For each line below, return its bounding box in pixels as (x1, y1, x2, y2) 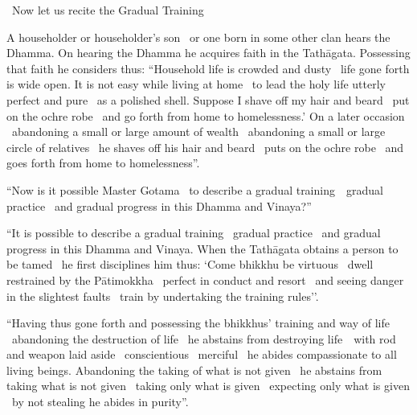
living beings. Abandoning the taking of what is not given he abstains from (6, 361, 382, 378)
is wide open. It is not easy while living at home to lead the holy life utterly (6, 76, 386, 92)
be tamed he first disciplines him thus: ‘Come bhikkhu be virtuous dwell (6, 256, 374, 273)
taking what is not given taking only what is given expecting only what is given (6, 377, 410, 394)
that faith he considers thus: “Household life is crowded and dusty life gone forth (6, 60, 410, 76)
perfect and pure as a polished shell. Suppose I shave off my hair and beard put (6, 91, 410, 108)
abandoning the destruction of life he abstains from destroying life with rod (11, 330, 396, 347)
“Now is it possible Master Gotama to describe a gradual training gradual (6, 181, 383, 198)
